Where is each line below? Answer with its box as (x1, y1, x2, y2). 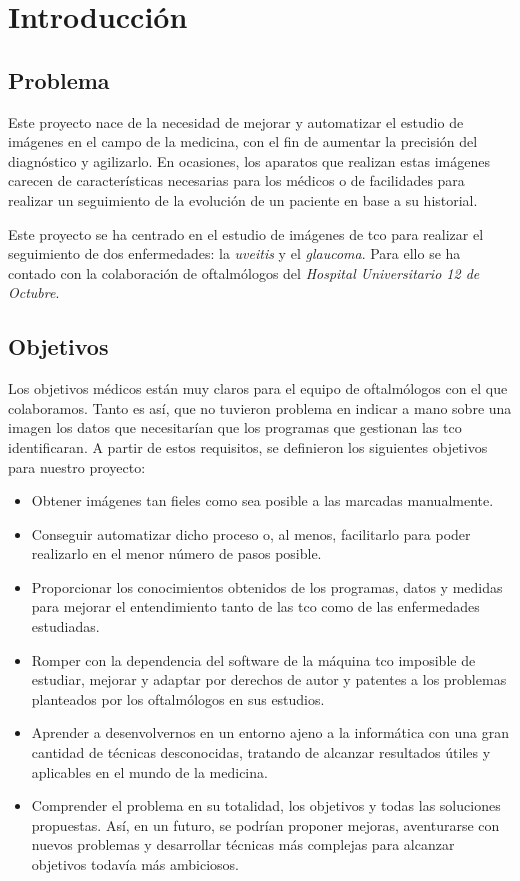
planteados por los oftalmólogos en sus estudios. (31, 688, 325, 709)
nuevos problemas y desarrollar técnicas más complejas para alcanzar (31, 834, 455, 855)
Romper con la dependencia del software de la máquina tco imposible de (31, 649, 476, 670)
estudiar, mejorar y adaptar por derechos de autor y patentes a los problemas (31, 669, 507, 690)
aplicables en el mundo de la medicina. (31, 761, 268, 782)
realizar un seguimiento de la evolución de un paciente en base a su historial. (8, 189, 478, 210)
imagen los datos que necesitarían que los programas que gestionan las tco (8, 417, 462, 438)
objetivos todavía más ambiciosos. (31, 854, 239, 874)
